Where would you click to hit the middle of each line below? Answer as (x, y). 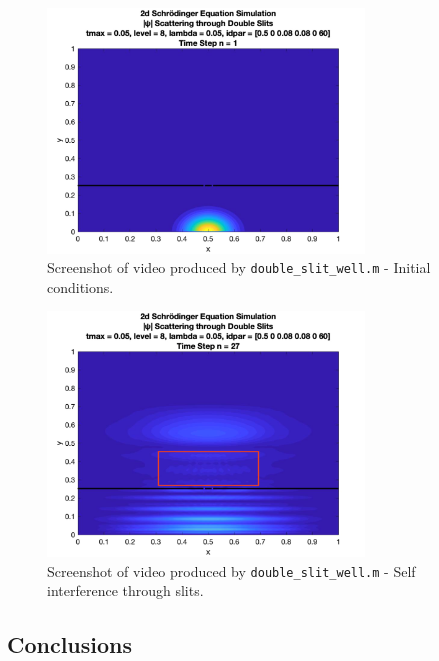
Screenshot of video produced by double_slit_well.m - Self (231, 570)
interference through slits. (125, 590)
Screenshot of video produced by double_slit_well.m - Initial (239, 267)
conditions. (80, 286)
